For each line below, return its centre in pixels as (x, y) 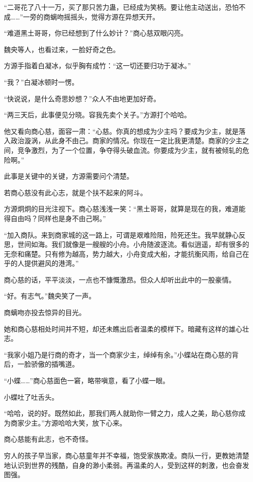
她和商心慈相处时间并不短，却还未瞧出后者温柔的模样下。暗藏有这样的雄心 (123, 328)
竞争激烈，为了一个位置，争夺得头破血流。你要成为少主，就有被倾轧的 (130, 150)
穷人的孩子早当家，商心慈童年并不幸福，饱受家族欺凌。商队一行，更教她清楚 (126, 455)
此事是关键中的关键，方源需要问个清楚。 (69, 176)
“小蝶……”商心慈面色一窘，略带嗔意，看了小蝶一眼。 (87, 380)
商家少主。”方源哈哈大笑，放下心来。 (68, 422)
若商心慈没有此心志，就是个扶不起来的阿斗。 (75, 192)
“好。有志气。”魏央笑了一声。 (50, 296)
